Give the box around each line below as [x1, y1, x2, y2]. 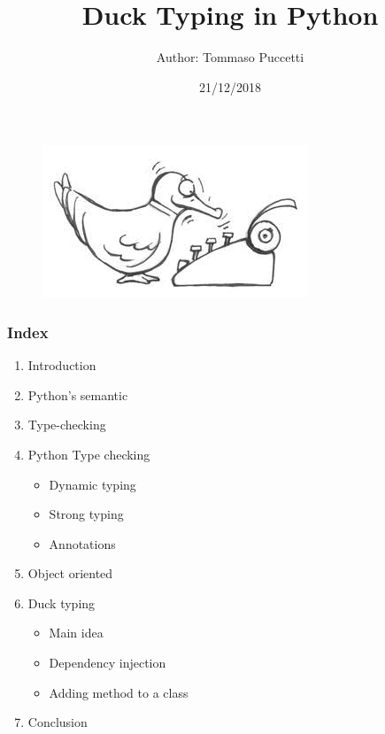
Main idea [49, 623, 104, 642]
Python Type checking [27, 444, 150, 463]
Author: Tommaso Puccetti [156, 48, 304, 66]
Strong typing [49, 505, 124, 523]
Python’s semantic [27, 385, 128, 404]
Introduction [27, 356, 96, 375]
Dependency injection [49, 653, 166, 672]
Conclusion [27, 713, 88, 731]
